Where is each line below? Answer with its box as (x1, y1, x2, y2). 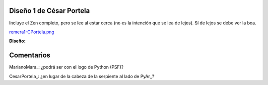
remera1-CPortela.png (9, 29, 55, 35)
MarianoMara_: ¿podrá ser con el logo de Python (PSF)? (9, 64, 124, 70)
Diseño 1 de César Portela (9, 6, 90, 15)
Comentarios (9, 51, 51, 60)
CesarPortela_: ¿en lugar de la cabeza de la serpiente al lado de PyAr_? (9, 73, 155, 79)
